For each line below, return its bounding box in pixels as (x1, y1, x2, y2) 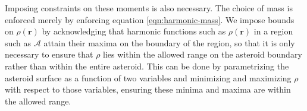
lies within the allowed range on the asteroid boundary (103, 48, 302, 61)
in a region (253, 25, 293, 37)
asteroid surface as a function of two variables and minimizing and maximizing (5, 71, 292, 84)
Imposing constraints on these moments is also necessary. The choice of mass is (5, 2, 293, 14)
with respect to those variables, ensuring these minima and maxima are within (5, 83, 291, 96)
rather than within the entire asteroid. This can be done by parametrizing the (5, 59, 289, 72)
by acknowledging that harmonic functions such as (42, 25, 226, 37)
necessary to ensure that (5, 48, 93, 61)
